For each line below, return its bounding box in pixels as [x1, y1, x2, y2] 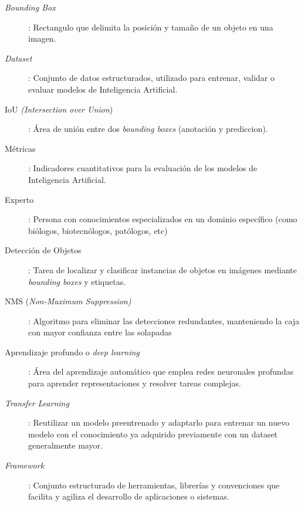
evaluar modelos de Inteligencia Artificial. [28, 83, 178, 95]
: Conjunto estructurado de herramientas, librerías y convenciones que [28, 478, 280, 491]
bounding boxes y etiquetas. [28, 275, 126, 287]
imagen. [28, 32, 56, 45]
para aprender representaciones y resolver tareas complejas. [28, 377, 241, 389]
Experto [5, 193, 34, 205]
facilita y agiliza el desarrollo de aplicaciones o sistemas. [28, 490, 229, 502]
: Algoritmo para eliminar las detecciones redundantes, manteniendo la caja [28, 314, 299, 327]
